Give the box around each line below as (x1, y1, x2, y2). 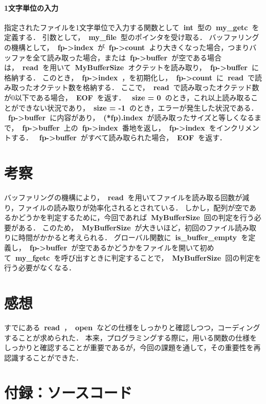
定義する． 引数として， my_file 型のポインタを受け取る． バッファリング (4, 32, 259, 42)
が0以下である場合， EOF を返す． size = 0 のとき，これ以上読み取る (4, 92, 251, 102)
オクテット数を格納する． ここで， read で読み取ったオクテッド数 (32, 82, 259, 93)
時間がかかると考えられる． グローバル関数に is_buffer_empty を (18, 232, 249, 243)
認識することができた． (4, 352, 83, 363)
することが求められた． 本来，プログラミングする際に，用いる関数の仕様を (4, 332, 257, 343)
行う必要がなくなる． (4, 262, 76, 273)
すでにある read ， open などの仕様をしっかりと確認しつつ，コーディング (4, 322, 260, 332)
